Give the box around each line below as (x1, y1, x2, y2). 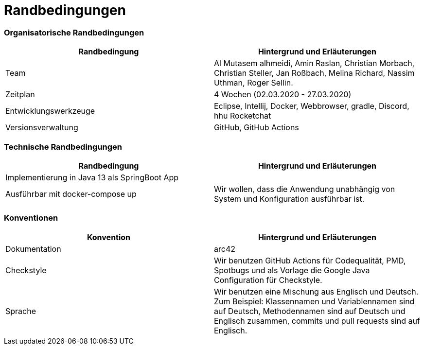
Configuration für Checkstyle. (214, 275, 322, 285)
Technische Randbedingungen (4, 141, 123, 152)
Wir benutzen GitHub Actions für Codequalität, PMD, (214, 255, 406, 265)
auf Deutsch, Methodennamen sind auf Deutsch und (214, 306, 406, 316)
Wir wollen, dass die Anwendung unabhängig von (214, 184, 395, 194)
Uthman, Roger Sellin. (214, 78, 293, 88)
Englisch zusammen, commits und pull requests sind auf (214, 315, 420, 326)
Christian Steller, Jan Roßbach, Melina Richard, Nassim (214, 68, 415, 78)
